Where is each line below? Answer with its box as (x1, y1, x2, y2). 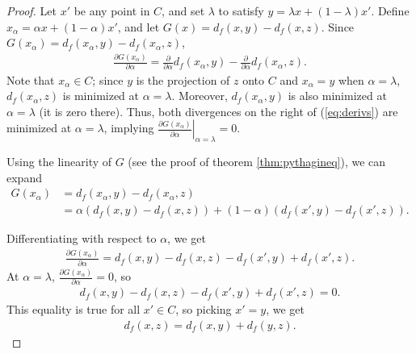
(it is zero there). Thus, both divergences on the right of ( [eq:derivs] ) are (39, 102, 398, 119)
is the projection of (136, 71, 230, 88)
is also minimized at (288, 87, 387, 104)
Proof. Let (6, 2, 57, 19)
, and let (117, 18, 160, 35)
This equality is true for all (6, 301, 141, 318)
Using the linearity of (6, 153, 112, 170)
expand (6, 169, 42, 185)
